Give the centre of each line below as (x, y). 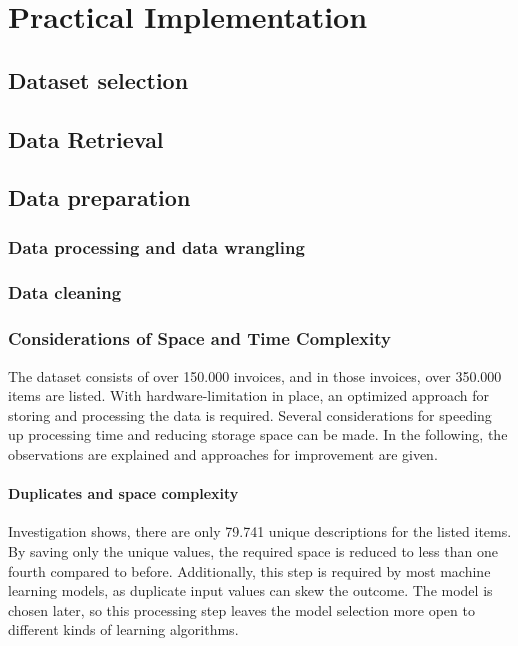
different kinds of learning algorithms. (123, 629)
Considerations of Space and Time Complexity (199, 338)
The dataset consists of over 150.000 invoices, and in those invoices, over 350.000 (255, 375)
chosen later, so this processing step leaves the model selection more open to (241, 609)
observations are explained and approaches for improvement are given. (223, 454)
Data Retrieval (86, 138)
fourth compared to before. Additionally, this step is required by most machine (249, 570)
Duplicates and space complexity (123, 493)
